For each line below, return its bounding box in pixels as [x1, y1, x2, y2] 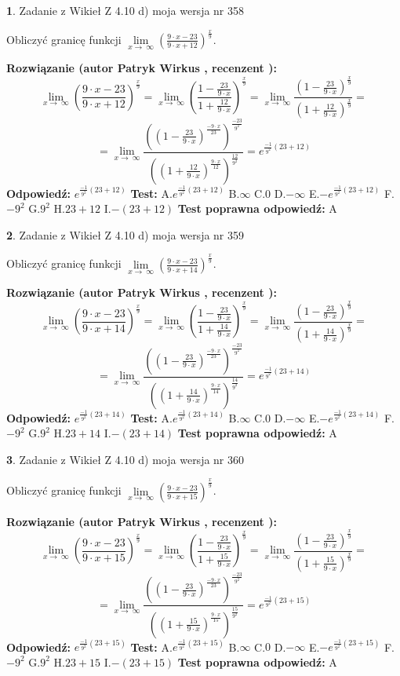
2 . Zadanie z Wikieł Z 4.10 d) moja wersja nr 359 [6, 226, 245, 243]
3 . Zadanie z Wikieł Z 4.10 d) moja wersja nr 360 [6, 451, 245, 467]
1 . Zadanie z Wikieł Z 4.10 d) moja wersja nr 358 [6, 2, 245, 18]
